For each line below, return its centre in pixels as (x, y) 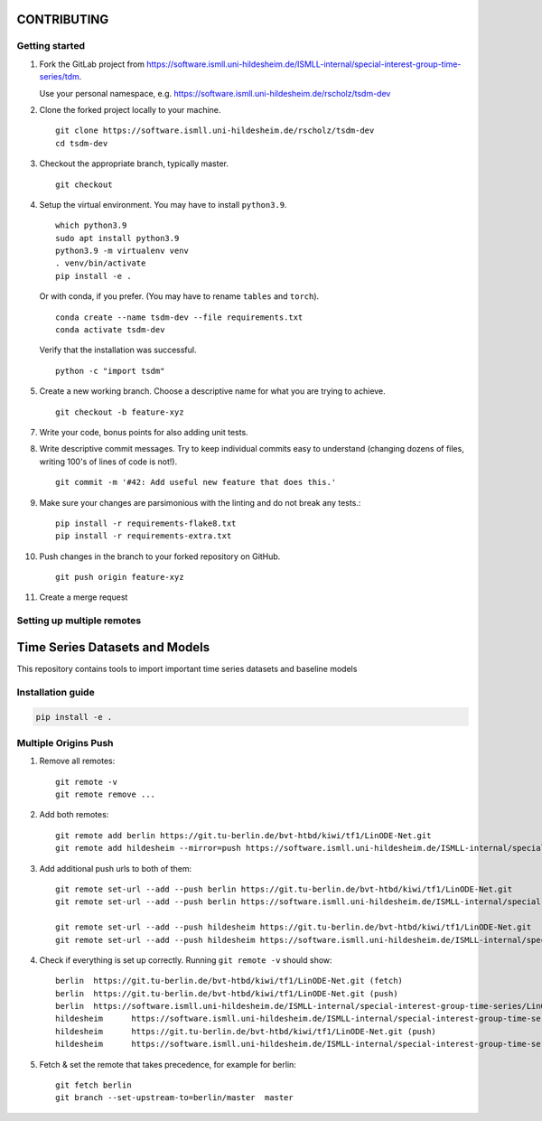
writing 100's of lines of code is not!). (108, 462)
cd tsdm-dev (82, 143)
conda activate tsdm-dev (110, 330)
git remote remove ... (106, 794)
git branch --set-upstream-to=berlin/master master (174, 1098)
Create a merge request (84, 597)
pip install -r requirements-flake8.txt (146, 523)
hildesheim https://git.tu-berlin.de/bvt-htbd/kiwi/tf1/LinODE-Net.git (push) (246, 1031)
